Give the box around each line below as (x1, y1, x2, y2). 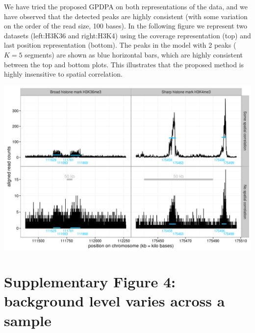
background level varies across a (4, 291, 225, 311)
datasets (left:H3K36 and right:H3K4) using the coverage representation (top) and (4, 30, 251, 40)
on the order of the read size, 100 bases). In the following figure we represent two (4, 21, 247, 31)
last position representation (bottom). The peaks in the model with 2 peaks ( (4, 40, 236, 50)
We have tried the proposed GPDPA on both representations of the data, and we (4, 1, 248, 11)
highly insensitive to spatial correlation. (4, 69, 123, 79)
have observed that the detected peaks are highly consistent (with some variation (4, 11, 248, 21)
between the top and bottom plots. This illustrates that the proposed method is (4, 59, 244, 69)
